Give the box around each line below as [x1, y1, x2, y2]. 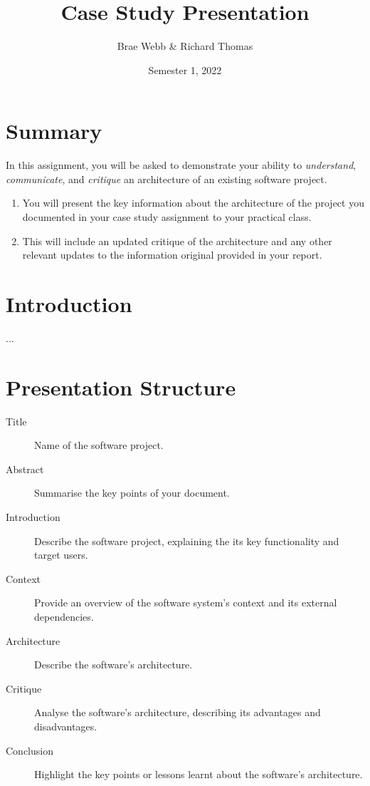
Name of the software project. [34, 438, 164, 453]
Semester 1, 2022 [148, 62, 222, 77]
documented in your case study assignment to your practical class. [22, 210, 312, 224]
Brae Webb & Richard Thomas [117, 38, 253, 53]
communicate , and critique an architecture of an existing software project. [6, 171, 327, 186]
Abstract [6, 461, 44, 476]
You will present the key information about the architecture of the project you [22, 195, 364, 210]
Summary [6, 116, 102, 145]
